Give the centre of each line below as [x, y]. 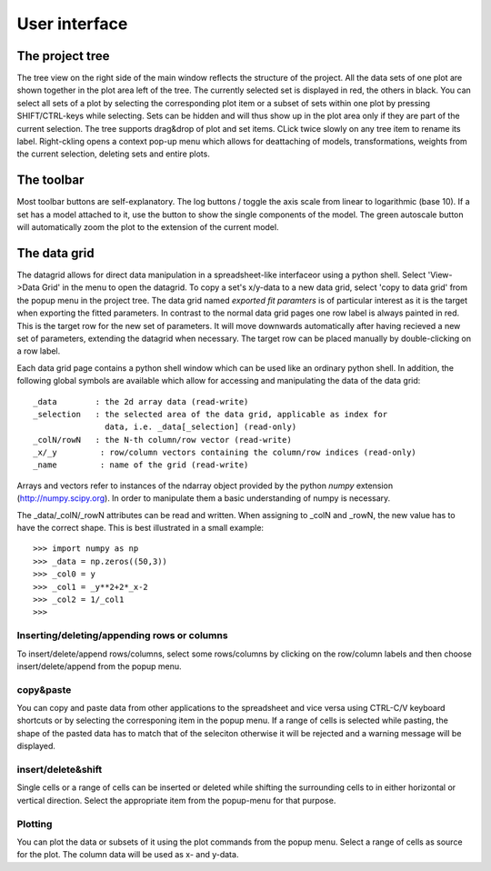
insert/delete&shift [60, 769]
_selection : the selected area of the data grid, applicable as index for [210, 414]
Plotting [35, 824]
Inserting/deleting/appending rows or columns [122, 636]
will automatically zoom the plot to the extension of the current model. [148, 227]
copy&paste [44, 689]
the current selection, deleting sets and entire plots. [114, 154]
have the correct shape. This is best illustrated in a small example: [140, 528]
